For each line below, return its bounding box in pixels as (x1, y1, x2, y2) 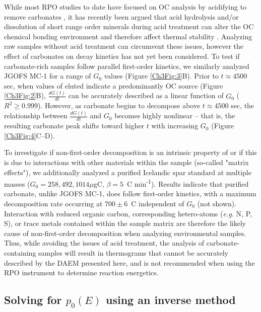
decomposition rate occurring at (4, 198, 103, 209)
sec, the (231, 100, 254, 111)
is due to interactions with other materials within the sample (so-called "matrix (4, 157, 249, 167)
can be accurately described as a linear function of (68, 90, 224, 101)
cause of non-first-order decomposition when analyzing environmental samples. (4, 227, 246, 238)
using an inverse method (105, 292, 236, 307)
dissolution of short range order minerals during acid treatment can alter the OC (4, 21, 254, 32)
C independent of (131, 198, 184, 209)
